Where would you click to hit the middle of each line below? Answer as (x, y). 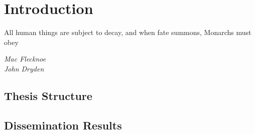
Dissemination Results (63, 125)
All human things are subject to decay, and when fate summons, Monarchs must (128, 32)
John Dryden (24, 68)
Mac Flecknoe (25, 59)
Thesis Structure (48, 95)
